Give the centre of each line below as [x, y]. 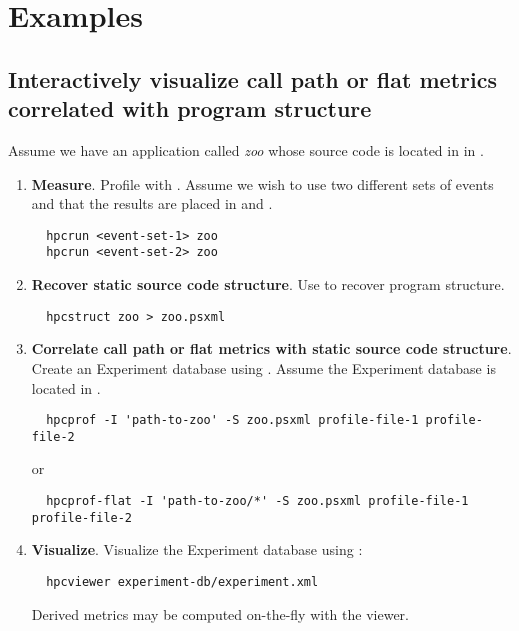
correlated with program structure [190, 108]
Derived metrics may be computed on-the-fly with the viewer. [220, 613]
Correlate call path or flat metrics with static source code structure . [271, 348]
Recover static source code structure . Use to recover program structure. [268, 284]
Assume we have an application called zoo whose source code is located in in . [246, 149]
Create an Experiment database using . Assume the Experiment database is [263, 367]
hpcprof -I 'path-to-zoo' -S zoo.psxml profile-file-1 [232, 420]
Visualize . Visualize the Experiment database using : [197, 549]
